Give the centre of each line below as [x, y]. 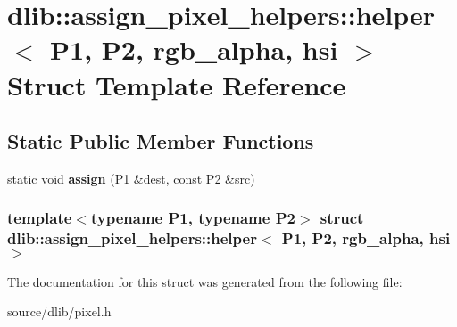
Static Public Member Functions [161, 141]
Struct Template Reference [177, 84]
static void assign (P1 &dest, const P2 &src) [131, 178]
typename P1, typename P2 [193, 218]
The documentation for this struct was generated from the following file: [205, 281]
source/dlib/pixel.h [59, 311]
